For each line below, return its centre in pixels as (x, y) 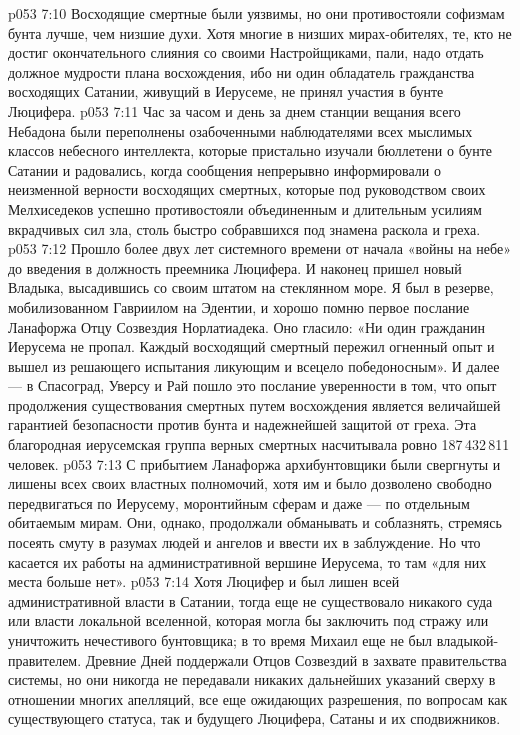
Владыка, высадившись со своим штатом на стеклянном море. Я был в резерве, (251, 287)
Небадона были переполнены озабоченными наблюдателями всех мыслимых (240, 130)
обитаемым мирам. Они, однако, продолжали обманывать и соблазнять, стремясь (255, 522)
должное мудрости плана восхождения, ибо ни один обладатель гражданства (241, 71)
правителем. (45, 659)
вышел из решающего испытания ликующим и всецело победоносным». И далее (254, 365)
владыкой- (467, 640)
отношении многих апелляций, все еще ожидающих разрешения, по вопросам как (258, 698)
